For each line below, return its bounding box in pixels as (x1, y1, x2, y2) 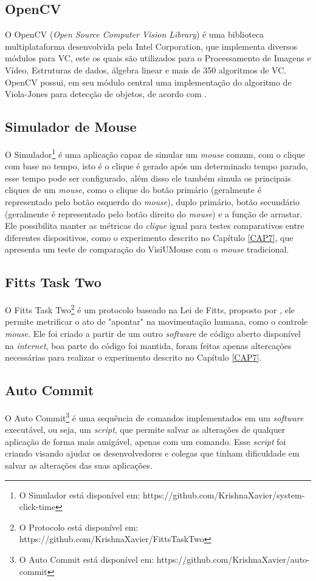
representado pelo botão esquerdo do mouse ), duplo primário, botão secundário (5, 195, 300, 208)
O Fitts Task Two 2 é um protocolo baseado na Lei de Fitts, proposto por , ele (5, 302, 295, 316)
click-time (19, 500, 55, 513)
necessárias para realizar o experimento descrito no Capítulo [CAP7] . (5, 351, 262, 364)
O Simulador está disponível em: (19, 488, 140, 501)
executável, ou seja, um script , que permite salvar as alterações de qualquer (5, 423, 286, 436)
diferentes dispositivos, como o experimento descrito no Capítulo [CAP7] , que (5, 231, 294, 243)
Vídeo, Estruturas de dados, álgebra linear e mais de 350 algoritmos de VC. (5, 63, 287, 76)
